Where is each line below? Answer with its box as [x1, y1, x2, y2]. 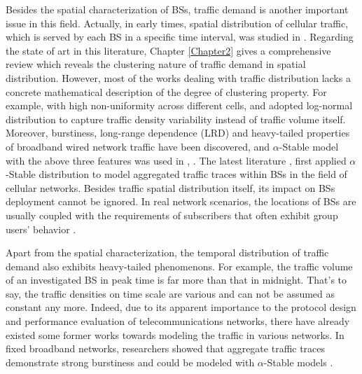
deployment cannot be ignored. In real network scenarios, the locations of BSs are [6, 194, 356, 209]
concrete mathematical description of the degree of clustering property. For [6, 84, 327, 99]
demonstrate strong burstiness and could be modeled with [6, 354, 255, 369]
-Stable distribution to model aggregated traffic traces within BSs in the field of [6, 167, 347, 181]
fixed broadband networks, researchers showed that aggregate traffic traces [6, 341, 326, 356]
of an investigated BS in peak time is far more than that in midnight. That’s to [6, 272, 347, 287]
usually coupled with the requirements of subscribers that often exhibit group [6, 207, 338, 222]
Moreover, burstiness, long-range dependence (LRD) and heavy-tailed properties [6, 125, 350, 140]
